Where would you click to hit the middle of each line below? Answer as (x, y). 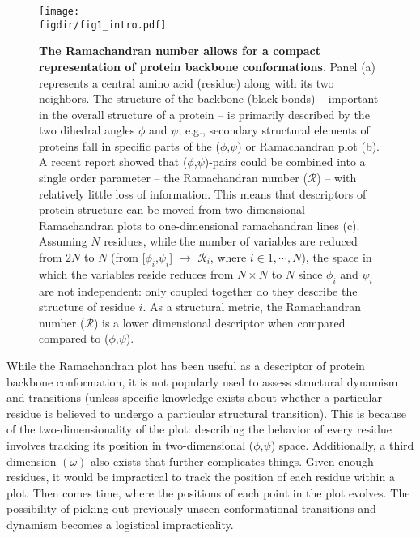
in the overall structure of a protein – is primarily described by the (204, 114)
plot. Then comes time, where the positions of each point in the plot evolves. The (208, 492)
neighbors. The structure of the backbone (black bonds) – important (209, 98)
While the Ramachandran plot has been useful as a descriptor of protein (186, 365)
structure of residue (87, 307)
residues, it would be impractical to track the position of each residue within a (201, 477)
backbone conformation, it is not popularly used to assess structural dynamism (202, 381)
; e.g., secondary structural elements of (274, 130)
